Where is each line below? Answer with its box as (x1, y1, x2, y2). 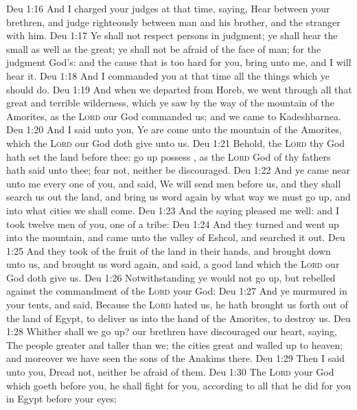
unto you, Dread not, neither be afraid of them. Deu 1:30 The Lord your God (6, 365, 334, 379)
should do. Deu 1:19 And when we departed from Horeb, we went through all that (6, 82, 352, 96)
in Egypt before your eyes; (6, 391, 117, 406)
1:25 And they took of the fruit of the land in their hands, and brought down (6, 243, 331, 258)
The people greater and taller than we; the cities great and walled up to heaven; (6, 337, 343, 352)
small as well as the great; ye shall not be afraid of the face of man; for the (6, 41, 321, 56)
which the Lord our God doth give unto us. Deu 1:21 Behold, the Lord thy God (6, 135, 345, 150)
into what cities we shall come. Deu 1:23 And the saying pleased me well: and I (6, 203, 339, 217)
